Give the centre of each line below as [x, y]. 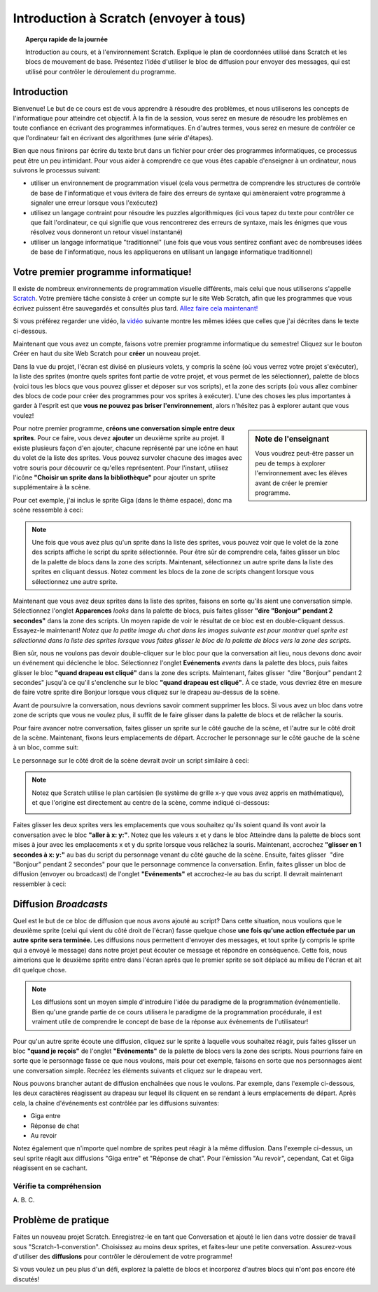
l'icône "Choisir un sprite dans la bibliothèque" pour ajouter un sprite [114, 477]
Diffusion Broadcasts [61, 904]
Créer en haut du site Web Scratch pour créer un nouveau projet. [107, 353]
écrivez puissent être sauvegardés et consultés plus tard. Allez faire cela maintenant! [135, 308]
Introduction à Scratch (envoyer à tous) [129, 18]
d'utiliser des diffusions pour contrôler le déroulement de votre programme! [122, 1257]
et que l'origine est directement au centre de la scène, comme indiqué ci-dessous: [150, 802]
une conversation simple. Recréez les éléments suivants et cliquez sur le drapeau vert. [138, 1070]
